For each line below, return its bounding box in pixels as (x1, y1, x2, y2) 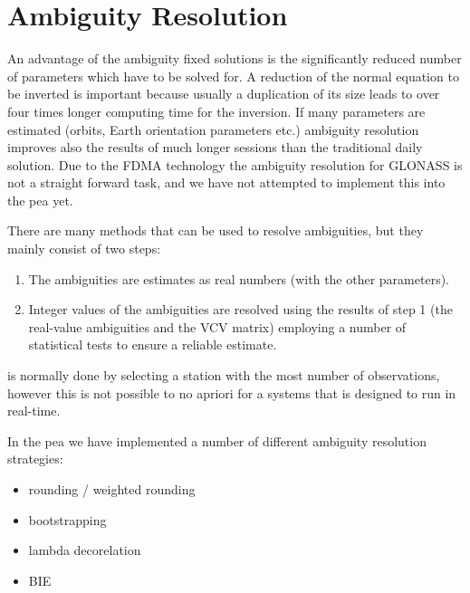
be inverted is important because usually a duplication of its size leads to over (7, 84, 440, 103)
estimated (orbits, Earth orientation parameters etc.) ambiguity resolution (7, 120, 419, 139)
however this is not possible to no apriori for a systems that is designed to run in (7, 383, 456, 402)
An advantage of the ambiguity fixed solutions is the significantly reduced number (7, 49, 462, 68)
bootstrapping (28, 510, 107, 529)
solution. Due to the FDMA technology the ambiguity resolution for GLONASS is (7, 155, 463, 174)
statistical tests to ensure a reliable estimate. (28, 335, 277, 354)
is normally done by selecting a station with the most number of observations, (7, 366, 440, 385)
